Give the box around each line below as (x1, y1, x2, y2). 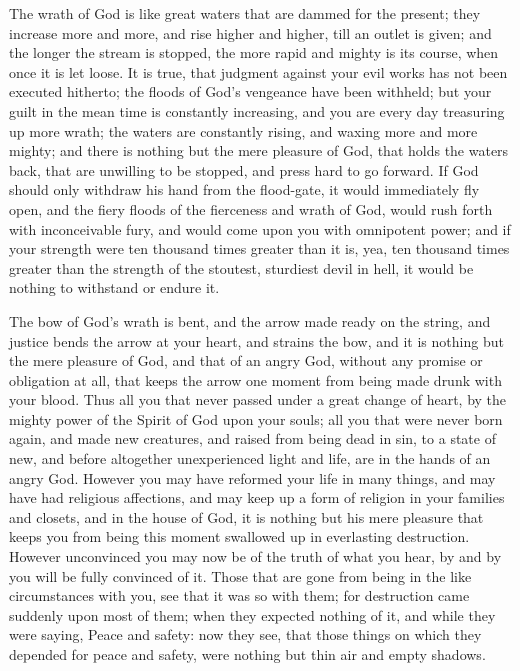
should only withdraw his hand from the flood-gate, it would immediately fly (9, 179, 480, 200)
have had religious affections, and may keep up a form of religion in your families (9, 487, 505, 508)
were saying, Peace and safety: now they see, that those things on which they (9, 624, 482, 645)
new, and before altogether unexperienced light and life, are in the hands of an (9, 448, 491, 469)
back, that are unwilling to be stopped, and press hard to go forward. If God (9, 159, 479, 180)
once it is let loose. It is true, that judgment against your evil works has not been (9, 61, 508, 82)
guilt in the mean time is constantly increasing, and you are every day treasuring (9, 100, 505, 121)
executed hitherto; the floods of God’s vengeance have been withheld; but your (9, 81, 492, 102)
